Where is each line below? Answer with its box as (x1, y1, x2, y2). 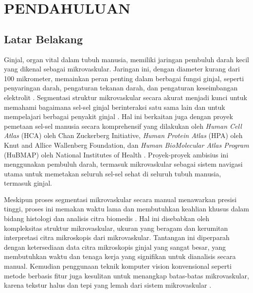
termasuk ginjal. (4, 178, 52, 188)
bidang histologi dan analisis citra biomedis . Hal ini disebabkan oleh (4, 213, 210, 224)
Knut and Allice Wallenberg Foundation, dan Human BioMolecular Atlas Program (4, 139, 249, 150)
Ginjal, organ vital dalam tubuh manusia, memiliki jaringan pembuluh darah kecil (4, 54, 249, 64)
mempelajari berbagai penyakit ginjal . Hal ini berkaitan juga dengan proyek (4, 111, 233, 121)
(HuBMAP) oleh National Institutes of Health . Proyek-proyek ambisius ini (4, 149, 229, 159)
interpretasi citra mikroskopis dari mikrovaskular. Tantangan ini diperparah (4, 232, 230, 242)
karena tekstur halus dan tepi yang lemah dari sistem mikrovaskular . (4, 280, 212, 290)
